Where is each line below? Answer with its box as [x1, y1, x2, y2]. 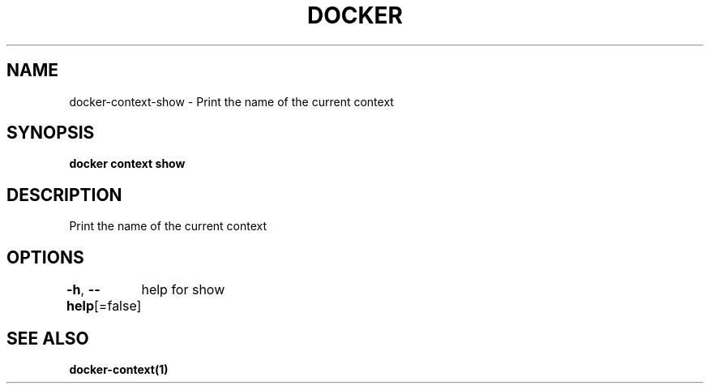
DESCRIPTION [6, 184, 122, 205]
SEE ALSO [6, 328, 89, 349]
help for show [141, 281, 225, 298]
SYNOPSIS [6, 122, 95, 144]
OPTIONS [6, 246, 84, 268]
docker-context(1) [69, 362, 169, 376]
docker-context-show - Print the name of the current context [69, 94, 394, 109]
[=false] [94, 298, 142, 315]
